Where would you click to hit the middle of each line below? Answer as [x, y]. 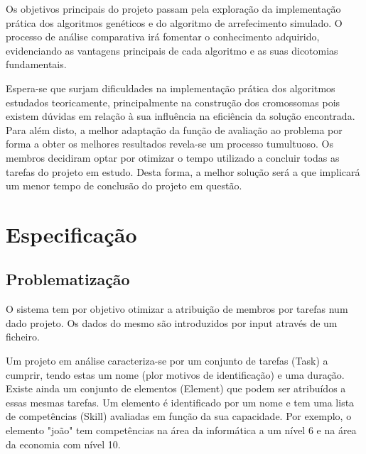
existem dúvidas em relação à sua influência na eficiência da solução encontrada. [181, 116]
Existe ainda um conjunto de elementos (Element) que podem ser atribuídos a [176, 388]
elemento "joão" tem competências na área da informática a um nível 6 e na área [181, 430]
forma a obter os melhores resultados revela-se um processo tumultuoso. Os [169, 144]
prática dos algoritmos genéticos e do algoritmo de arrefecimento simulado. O [174, 22]
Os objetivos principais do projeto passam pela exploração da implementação [173, 9]
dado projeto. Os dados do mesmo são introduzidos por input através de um [172, 322]
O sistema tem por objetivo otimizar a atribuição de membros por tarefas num [177, 309]
